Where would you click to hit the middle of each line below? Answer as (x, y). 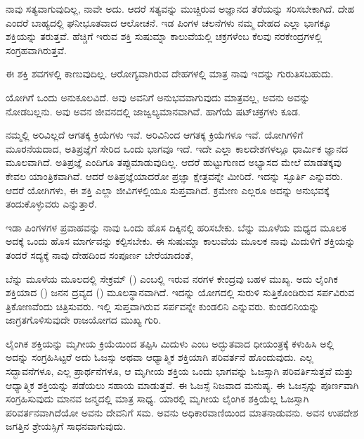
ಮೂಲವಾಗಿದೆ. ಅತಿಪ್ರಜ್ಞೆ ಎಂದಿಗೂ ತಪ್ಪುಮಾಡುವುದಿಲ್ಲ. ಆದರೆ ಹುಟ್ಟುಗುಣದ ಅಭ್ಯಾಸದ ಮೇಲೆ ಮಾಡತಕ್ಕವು (174, 162)
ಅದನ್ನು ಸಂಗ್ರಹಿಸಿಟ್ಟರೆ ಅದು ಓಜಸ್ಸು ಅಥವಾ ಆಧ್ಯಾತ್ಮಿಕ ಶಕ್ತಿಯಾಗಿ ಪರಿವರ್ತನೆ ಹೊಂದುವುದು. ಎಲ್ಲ (160, 357)
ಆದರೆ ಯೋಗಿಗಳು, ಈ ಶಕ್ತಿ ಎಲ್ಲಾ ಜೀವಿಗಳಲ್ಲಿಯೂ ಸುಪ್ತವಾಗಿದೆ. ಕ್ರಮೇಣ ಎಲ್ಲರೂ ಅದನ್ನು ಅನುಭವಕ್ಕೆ (168, 190)
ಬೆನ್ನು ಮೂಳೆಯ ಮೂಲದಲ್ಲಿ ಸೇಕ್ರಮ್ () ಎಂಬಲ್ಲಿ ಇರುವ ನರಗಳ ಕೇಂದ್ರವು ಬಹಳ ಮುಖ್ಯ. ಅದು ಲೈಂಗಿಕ (172, 278)
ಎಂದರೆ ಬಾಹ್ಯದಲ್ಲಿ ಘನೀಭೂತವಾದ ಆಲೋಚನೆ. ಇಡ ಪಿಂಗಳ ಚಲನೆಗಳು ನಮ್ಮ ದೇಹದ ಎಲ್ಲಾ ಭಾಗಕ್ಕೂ (169, 22)
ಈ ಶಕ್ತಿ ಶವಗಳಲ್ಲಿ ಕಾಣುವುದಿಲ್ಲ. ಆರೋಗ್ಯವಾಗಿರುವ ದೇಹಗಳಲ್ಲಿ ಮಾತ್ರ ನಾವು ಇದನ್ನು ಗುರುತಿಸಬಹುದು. (170, 74)
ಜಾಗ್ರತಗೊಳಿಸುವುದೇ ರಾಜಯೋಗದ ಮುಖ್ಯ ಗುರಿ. (84, 320)
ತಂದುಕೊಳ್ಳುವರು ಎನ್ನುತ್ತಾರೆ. (51, 204)
